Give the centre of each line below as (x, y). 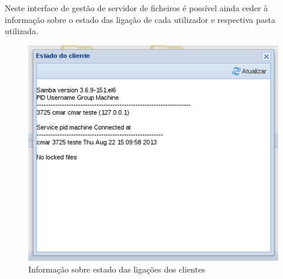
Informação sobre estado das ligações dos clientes (117, 269)
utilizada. (22, 31)
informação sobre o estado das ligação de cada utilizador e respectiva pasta (140, 19)
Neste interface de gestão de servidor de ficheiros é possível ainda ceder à (136, 8)
